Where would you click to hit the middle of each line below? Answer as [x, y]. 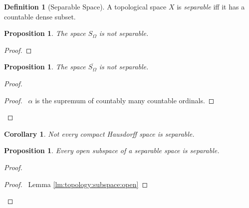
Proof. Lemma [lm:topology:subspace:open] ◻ [76, 184]
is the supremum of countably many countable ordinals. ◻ [125, 100]
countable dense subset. [40, 16]
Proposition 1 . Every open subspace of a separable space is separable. [112, 150]
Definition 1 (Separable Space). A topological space [85, 6]
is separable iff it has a [211, 6]
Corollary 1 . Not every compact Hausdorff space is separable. [99, 133]
